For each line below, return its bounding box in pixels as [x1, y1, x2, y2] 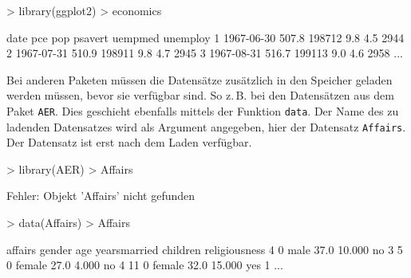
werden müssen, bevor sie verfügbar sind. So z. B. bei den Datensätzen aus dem [6, 87, 394, 104]
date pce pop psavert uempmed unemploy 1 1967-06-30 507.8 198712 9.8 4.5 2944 [6, 29, 405, 45]
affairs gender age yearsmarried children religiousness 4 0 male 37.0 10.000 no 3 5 [6, 241, 403, 257]
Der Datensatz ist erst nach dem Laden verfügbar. [6, 134, 252, 151]
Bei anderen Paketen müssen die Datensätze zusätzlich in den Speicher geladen [6, 71, 393, 88]
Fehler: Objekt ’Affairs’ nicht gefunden [6, 187, 196, 204]
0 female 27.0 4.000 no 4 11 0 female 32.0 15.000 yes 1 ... [6, 256, 283, 273]
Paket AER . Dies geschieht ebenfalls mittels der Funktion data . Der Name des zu [6, 102, 399, 119]
